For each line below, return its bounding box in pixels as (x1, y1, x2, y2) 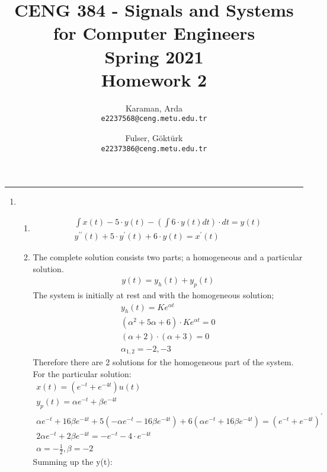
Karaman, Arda (125, 101, 183, 114)
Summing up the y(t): (33, 455, 113, 468)
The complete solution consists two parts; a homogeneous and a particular (33, 250, 303, 263)
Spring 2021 (104, 44, 204, 68)
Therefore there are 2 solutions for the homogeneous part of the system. (33, 355, 294, 368)
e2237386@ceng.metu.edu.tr (101, 144, 207, 153)
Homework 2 (101, 67, 207, 91)
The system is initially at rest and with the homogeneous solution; (33, 288, 274, 301)
